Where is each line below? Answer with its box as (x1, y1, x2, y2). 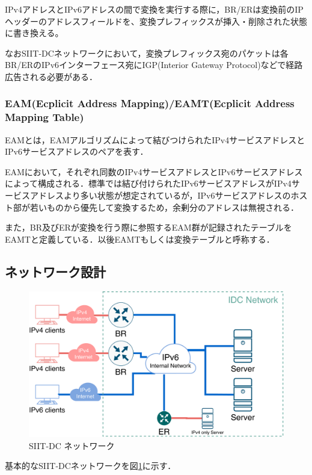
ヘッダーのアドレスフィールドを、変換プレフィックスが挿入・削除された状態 (5, 14, 308, 27)
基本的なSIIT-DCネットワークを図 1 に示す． (5, 459, 176, 472)
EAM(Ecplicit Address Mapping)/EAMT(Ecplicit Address (5, 96, 295, 111)
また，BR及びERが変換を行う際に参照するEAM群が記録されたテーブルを (5, 221, 292, 234)
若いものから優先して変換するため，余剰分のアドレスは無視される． (29, 200, 299, 213)
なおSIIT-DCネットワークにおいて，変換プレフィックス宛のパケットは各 (5, 46, 289, 59)
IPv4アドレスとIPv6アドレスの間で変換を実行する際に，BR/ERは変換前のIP (5, 3, 304, 15)
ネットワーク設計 (5, 262, 106, 281)
